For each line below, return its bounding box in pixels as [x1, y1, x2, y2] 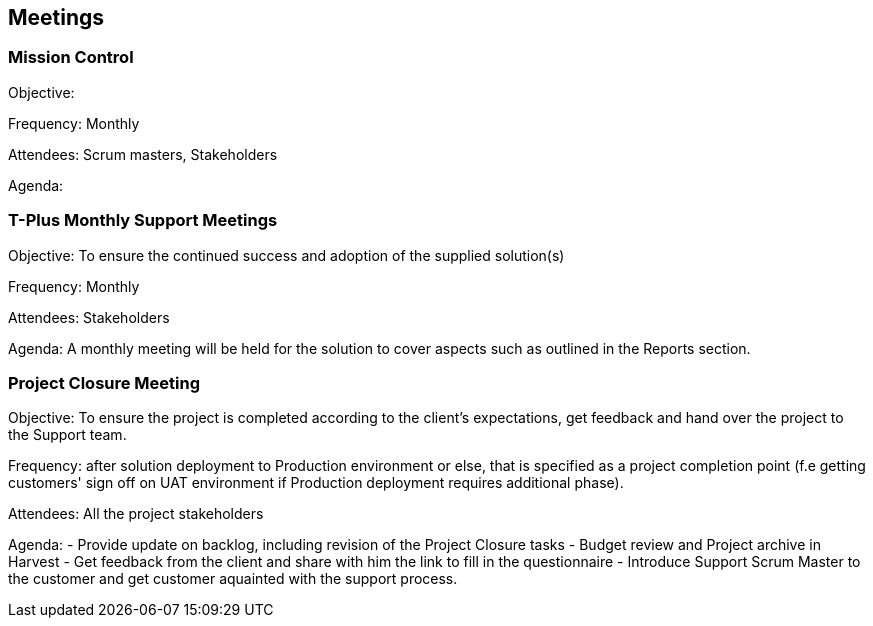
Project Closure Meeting [8, 372, 201, 393]
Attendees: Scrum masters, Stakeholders [8, 145, 278, 163]
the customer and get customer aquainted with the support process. [8, 570, 458, 588]
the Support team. [8, 426, 127, 444]
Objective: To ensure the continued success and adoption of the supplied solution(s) [8, 246, 565, 264]
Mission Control [8, 47, 134, 68]
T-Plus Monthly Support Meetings [8, 210, 278, 231]
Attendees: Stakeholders [8, 308, 170, 326]
